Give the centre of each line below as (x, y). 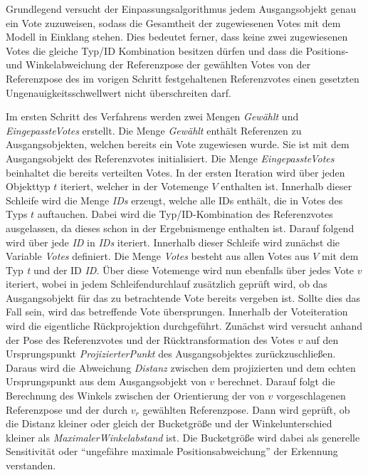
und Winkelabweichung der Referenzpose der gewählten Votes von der (158, 64)
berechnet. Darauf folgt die (276, 381)
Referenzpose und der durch (67, 409)
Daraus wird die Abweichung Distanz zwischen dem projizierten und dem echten (181, 367)
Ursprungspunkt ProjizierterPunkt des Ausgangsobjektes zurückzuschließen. (171, 354)
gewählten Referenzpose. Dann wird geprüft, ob (246, 409)
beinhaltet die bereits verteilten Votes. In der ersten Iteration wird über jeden (175, 172)
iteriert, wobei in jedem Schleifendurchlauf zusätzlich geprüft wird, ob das (167, 284)
